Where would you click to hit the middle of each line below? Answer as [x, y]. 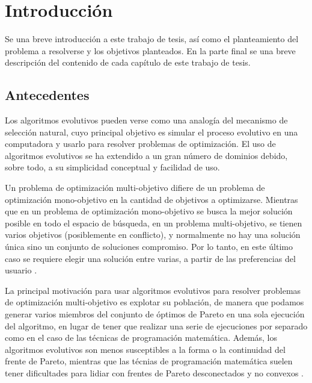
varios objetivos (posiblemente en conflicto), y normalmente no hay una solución [153, 235]
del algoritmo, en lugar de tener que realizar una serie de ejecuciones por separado [156, 325]
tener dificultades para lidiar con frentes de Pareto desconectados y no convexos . [154, 372]
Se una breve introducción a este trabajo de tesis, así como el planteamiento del [152, 39]
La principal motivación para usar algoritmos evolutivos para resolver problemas [153, 290]
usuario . [21, 270]
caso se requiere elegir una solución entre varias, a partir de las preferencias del [150, 258]
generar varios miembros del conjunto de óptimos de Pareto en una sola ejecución [155, 314]
